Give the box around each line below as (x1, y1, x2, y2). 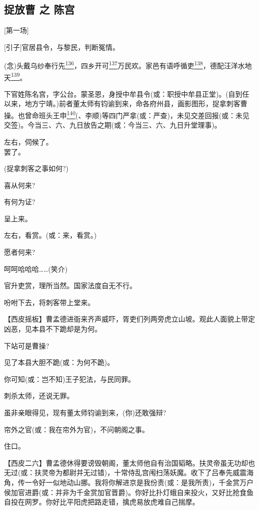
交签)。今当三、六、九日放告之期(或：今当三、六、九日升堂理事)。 (4, 120, 222, 130)
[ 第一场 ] (4, 25, 29, 35)
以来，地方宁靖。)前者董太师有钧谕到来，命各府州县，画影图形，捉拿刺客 (4, 98, 241, 109)
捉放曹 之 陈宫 (4, 1, 75, 17)
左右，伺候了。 (4, 136, 53, 147)
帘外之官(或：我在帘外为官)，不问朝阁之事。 (4, 424, 149, 434)
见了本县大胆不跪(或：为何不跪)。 (4, 357, 114, 367)
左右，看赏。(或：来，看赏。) (4, 230, 97, 240)
